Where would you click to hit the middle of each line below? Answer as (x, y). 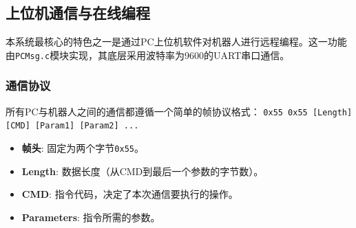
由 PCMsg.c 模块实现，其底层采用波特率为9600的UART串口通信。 (148, 55)
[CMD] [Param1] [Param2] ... (72, 126)
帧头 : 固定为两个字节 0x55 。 (83, 147)
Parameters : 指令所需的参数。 (91, 217)
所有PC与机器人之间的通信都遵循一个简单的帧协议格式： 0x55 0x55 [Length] (179, 111)
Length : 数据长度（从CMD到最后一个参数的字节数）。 (143, 171)
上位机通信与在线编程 (78, 13)
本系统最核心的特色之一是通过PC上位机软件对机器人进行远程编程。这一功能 (176, 42)
